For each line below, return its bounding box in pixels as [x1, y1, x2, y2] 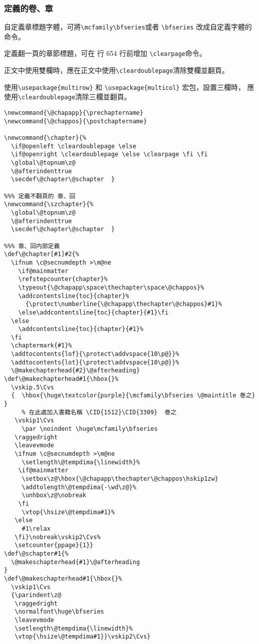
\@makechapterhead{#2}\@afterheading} [11, 367, 140, 374]
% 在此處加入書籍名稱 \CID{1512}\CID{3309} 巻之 [21, 408, 177, 416]
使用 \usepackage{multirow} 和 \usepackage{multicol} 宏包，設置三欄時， [4, 81, 245, 92]
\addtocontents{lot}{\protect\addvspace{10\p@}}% [11, 358, 179, 366]
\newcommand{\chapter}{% [4, 134, 86, 142]
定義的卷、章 [4, 1, 53, 14]
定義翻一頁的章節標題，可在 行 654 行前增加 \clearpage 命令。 [4, 48, 207, 58]
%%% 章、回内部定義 [4, 242, 60, 250]
